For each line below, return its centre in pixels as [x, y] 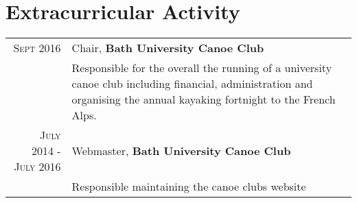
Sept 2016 [37, 48]
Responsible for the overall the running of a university [202, 68]
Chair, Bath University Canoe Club [168, 48]
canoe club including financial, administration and [192, 84]
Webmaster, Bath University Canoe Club [181, 151]
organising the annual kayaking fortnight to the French [204, 99]
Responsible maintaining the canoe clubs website [189, 187]
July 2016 [37, 167]
